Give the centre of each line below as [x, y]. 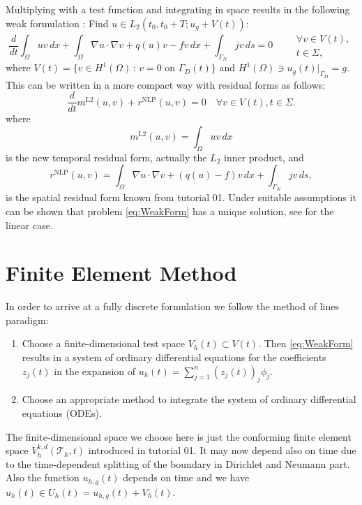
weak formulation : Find [57, 23]
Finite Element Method [121, 273]
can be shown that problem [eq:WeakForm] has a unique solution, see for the [170, 211]
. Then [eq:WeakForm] [306, 343]
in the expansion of [95, 371]
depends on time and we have [186, 477]
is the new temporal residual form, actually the [106, 157]
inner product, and [264, 157]
